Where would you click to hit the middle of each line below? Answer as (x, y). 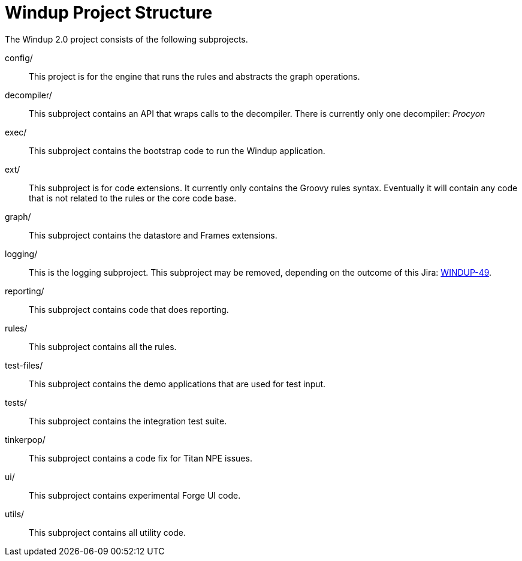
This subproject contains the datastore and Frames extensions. (153, 235)
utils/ (15, 514)
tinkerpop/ (25, 439)
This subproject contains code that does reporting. (129, 309)
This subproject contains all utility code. (107, 532)
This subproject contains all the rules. (103, 346)
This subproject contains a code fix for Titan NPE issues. (141, 458)
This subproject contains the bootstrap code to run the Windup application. (177, 150)
